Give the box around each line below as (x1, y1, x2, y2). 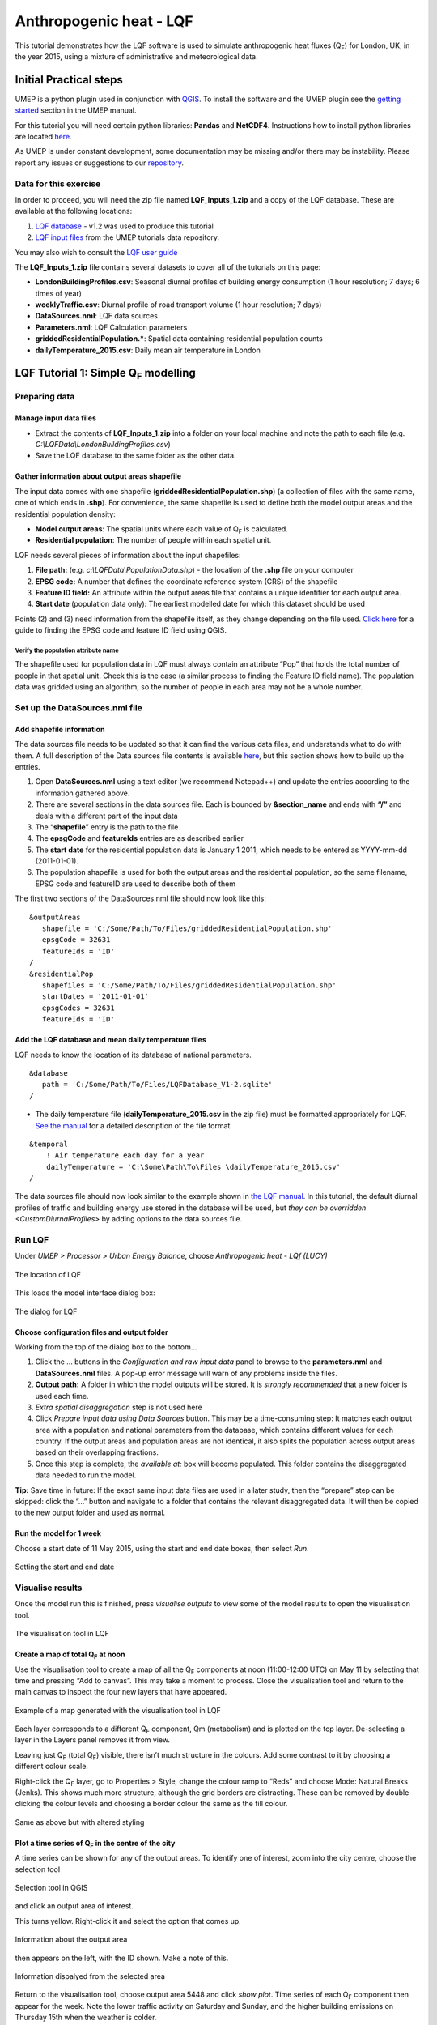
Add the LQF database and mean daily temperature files (15, 1035, 206, 1045)
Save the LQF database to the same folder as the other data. (35, 450, 236, 461)
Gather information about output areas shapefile (15, 471, 182, 481)
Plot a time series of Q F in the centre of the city (15, 1838, 176, 1850)
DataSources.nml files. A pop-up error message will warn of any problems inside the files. (35, 1368, 337, 1378)
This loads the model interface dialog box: (15, 1288, 155, 1298)
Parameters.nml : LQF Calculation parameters (35, 322, 188, 332)
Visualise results (15, 1582, 83, 1593)
